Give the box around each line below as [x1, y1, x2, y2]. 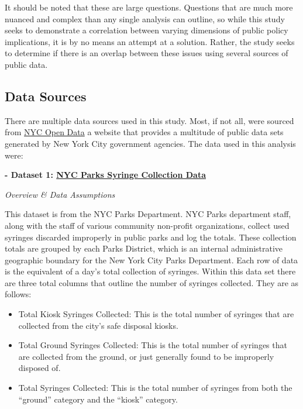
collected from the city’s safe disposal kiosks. [18, 319, 178, 331]
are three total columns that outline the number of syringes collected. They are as [5, 276, 299, 288]
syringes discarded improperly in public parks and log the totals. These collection [5, 231, 297, 243]
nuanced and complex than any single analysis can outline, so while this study [5, 12, 285, 25]
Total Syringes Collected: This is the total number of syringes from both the [18, 381, 292, 394]
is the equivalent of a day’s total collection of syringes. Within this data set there [5, 265, 296, 277]
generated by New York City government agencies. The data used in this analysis [5, 137, 296, 149]
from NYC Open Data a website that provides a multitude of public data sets [5, 126, 284, 138]
